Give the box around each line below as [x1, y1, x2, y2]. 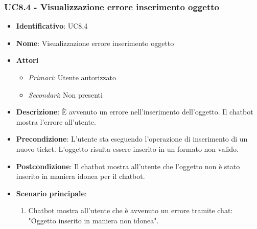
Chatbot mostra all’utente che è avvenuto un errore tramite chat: [28, 205, 233, 216]
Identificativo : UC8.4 [16, 20, 88, 31]
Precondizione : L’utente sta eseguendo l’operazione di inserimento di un [16, 133, 248, 144]
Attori [16, 55, 39, 65]
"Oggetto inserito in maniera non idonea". [28, 215, 159, 225]
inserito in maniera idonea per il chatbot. [16, 171, 145, 181]
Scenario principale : [16, 188, 87, 198]
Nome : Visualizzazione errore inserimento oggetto [16, 37, 174, 48]
